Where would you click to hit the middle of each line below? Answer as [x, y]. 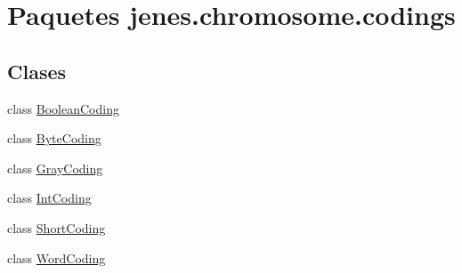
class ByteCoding [54, 138]
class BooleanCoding [63, 108]
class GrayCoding [55, 168]
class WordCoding [57, 257]
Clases [37, 71]
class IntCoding [49, 198]
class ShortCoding [57, 227]
